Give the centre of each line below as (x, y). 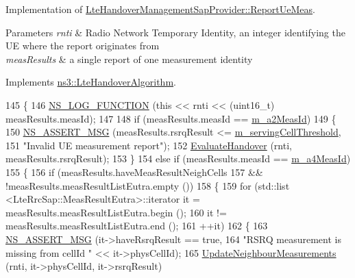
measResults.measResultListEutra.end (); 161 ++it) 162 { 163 (137, 226)
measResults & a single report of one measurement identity (129, 59)
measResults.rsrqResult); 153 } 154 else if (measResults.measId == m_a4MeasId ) (178, 159)
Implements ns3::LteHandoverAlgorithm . (91, 82)
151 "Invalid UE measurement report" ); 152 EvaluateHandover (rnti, (149, 145)
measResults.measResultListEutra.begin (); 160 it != (116, 212)
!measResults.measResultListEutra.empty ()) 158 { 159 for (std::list (148, 185)
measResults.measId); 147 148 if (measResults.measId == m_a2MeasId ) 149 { (171, 118)
